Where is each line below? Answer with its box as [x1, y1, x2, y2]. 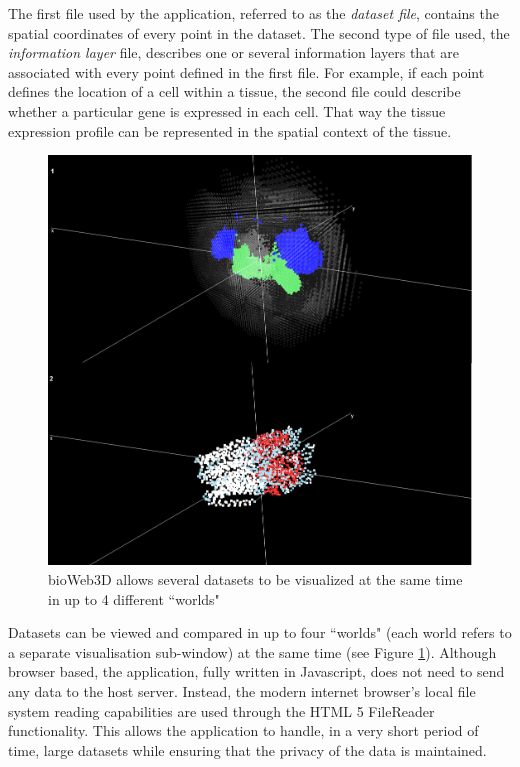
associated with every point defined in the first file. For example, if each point [8, 61, 485, 82]
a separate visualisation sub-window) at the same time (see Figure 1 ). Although [8, 641, 497, 662]
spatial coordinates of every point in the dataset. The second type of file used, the [8, 22, 510, 43]
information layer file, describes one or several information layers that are [8, 42, 459, 63]
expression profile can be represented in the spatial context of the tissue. [8, 120, 452, 141]
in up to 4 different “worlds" [48, 588, 220, 609]
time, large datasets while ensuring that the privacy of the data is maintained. [8, 739, 487, 760]
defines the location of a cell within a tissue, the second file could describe [8, 81, 461, 102]
